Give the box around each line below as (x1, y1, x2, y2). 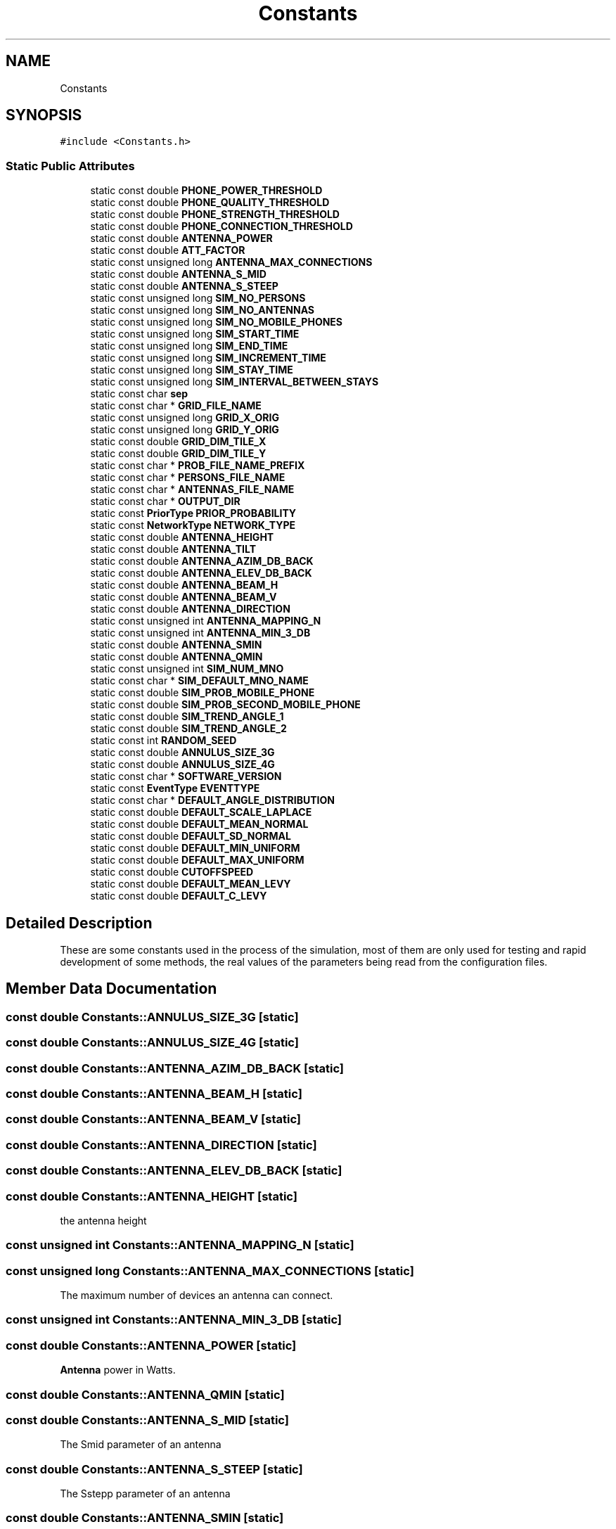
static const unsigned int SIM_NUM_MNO (90, 663, 284, 675)
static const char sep (90, 388, 188, 400)
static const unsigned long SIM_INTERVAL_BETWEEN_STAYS (90, 376, 379, 388)
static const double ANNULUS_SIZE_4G (90, 758, 275, 771)
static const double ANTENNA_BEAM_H (90, 579, 278, 591)
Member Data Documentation (6, 980, 217, 998)
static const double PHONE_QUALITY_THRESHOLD (90, 196, 330, 209)
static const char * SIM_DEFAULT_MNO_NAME (90, 674, 309, 687)
